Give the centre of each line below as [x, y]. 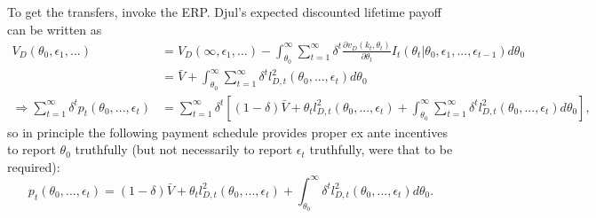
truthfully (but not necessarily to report [184, 149]
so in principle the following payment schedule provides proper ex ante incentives [227, 132]
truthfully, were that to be [381, 149]
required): [34, 166]
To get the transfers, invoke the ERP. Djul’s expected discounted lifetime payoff [224, 12]
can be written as [55, 29]
